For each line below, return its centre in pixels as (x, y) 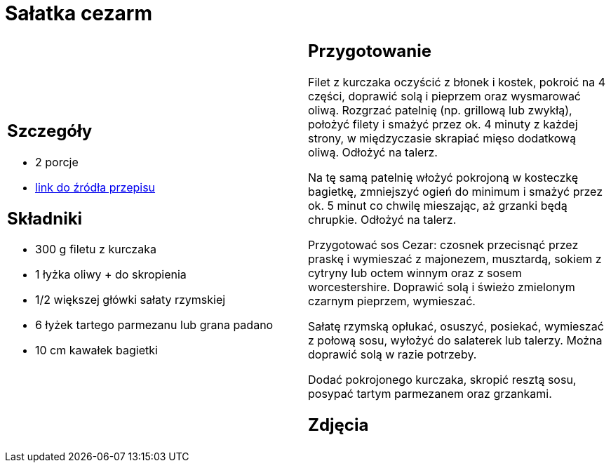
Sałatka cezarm (79, 13)
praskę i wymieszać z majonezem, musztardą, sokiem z (455, 259)
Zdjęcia (338, 424)
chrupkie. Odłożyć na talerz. (382, 219)
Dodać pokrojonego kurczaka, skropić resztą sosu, (442, 379)
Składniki (45, 218)
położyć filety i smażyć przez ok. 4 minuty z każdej (443, 124)
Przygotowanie (370, 51)
